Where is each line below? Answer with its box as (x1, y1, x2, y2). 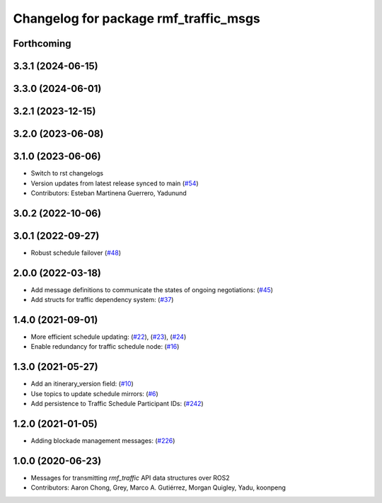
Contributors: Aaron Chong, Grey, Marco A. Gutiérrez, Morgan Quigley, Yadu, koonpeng (30, 483, 286, 492)
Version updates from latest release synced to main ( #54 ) (30, 179, 199, 187)
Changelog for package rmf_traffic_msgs (13, 11, 261, 26)
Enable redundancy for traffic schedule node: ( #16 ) (30, 342, 180, 351)
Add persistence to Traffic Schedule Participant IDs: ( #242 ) (30, 400, 204, 408)
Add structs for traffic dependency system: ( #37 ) (30, 296, 174, 304)
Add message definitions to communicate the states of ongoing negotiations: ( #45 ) (30, 285, 274, 294)
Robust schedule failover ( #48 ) (30, 248, 122, 257)
